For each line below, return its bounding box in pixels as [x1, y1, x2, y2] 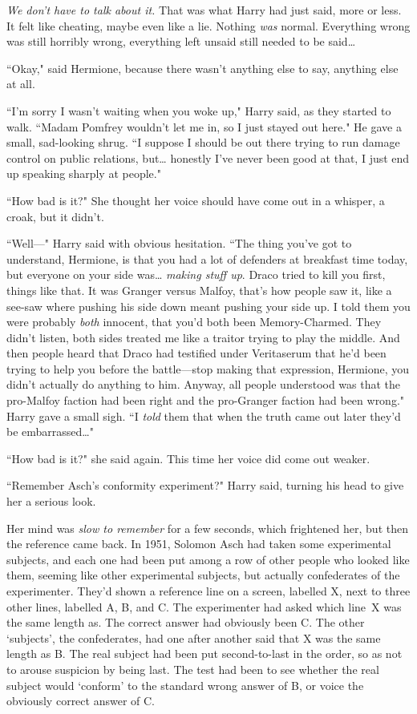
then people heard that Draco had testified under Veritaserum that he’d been [6, 345, 387, 361]
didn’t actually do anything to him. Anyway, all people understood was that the [6, 376, 401, 393]
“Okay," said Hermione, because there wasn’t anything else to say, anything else [6, 59, 399, 76]
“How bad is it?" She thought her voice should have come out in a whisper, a [6, 192, 385, 208]
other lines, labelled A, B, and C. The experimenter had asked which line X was [6, 598, 402, 615]
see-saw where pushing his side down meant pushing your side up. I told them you [6, 297, 411, 314]
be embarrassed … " [6, 423, 94, 440]
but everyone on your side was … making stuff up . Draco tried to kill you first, [6, 266, 386, 283]
